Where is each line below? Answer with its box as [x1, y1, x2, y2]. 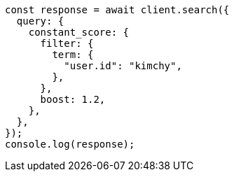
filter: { [40, 38, 94, 49]
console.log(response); [5, 139, 135, 150]
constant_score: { [28, 27, 130, 38]
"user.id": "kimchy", [64, 60, 182, 71]
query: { [16, 15, 64, 27]
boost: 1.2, [40, 94, 106, 105]
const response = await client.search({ [5, 4, 230, 15]
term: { [52, 49, 94, 60]
